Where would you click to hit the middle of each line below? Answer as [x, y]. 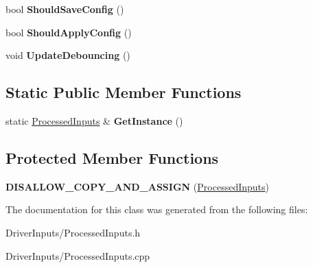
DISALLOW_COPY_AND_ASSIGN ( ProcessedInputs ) [137, 186]
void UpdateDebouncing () [68, 55]
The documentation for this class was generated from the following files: [157, 209]
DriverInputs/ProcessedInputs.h [73, 232]
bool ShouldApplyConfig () [69, 32]
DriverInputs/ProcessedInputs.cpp [78, 255]
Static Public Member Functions [124, 92]
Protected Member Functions [112, 157]
